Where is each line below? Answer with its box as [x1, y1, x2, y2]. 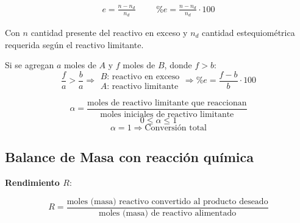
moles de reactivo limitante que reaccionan [87, 98, 247, 107]
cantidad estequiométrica [202, 26, 295, 38]
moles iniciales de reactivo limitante [100, 110, 234, 119]
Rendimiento [5, 176, 60, 189]
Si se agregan [5, 58, 54, 71]
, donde [164, 58, 192, 71]
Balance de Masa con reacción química [5, 147, 254, 166]
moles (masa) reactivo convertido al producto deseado [66, 197, 268, 206]
